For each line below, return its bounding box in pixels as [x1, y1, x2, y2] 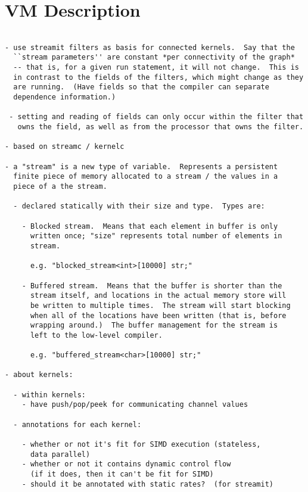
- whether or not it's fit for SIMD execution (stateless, [21, 440, 261, 449]
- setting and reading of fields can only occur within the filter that [9, 113, 304, 122]
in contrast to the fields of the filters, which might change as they [13, 73, 304, 82]
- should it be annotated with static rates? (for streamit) [21, 479, 274, 488]
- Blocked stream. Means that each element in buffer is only [21, 222, 278, 231]
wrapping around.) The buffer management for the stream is [30, 321, 278, 330]
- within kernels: [13, 390, 86, 399]
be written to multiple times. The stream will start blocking [30, 301, 291, 310]
